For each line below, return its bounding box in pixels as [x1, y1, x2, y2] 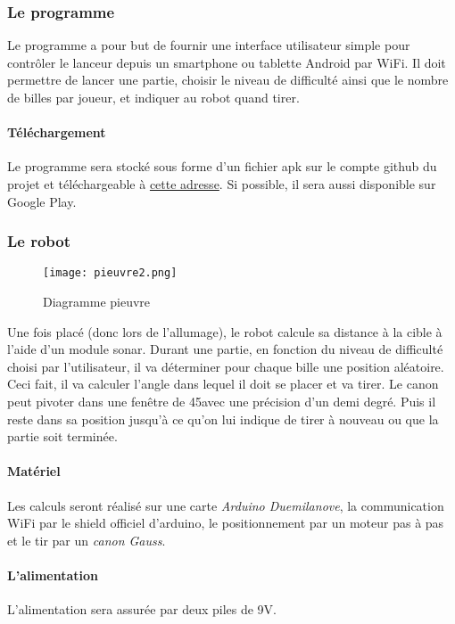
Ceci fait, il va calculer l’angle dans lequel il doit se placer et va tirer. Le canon [7, 374, 439, 393]
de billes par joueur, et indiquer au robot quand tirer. [7, 88, 300, 106]
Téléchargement [7, 123, 106, 142]
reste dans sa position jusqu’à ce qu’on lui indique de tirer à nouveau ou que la [7, 409, 439, 428]
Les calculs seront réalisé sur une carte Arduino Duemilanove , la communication [7, 496, 444, 514]
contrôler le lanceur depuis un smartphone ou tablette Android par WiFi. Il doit [7, 53, 446, 71]
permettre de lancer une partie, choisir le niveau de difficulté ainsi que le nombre [7, 70, 449, 89]
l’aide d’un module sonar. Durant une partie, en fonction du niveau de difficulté [7, 340, 443, 358]
